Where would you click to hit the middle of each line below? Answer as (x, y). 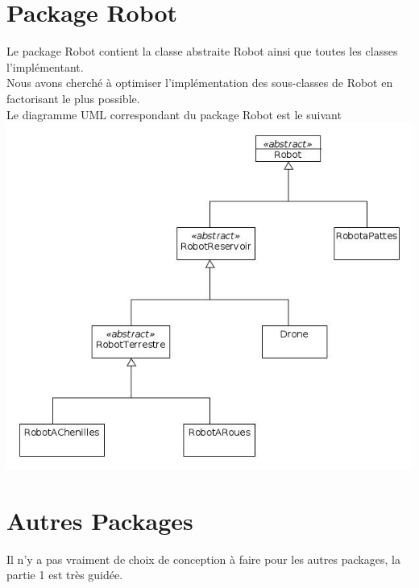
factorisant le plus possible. (73, 98)
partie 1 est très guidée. (65, 575)
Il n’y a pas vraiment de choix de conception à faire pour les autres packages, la (203, 559)
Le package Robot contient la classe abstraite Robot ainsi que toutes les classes (202, 51)
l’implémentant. (45, 66)
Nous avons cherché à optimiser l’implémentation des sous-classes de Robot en (200, 83)
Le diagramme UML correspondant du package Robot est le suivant (174, 114)
